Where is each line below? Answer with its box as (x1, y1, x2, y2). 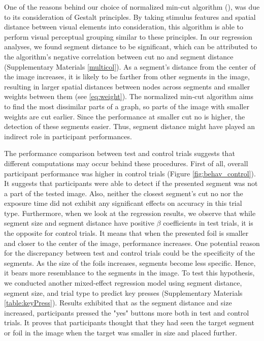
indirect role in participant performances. (4, 131, 132, 141)
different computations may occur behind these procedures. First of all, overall (4, 158, 248, 168)
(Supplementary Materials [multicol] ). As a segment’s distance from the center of (4, 61, 256, 72)
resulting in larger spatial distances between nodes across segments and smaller (4, 81, 250, 91)
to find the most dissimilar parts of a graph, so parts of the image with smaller (4, 101, 249, 111)
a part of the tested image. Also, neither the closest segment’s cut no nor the (4, 188, 243, 198)
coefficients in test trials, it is (163, 218, 253, 228)
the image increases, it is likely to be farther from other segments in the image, (4, 71, 250, 82)
